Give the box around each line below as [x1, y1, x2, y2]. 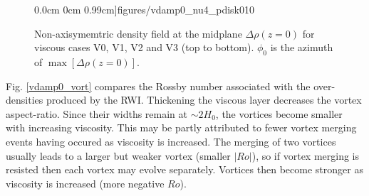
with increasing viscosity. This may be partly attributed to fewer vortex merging [6, 120, 357, 135]
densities [6, 92, 43, 107]
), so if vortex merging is [251, 148, 360, 163]
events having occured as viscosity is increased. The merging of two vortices [6, 134, 336, 148]
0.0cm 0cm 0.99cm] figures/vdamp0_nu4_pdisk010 [34, 2, 254, 16]
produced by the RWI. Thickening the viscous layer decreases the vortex [46, 92, 362, 107]
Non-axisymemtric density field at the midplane [34, 26, 242, 40]
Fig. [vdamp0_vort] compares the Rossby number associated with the [6, 78, 311, 93]
